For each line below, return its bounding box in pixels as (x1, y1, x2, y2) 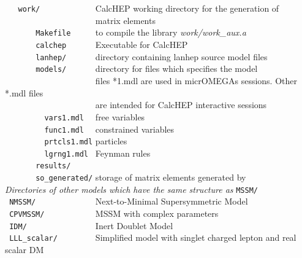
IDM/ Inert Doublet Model (9, 219, 173, 232)
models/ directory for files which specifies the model (36, 62, 258, 75)
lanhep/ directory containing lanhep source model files (36, 50, 268, 63)
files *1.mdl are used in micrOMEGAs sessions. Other (95, 74, 298, 87)
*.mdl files (5, 86, 43, 99)
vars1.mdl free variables (44, 110, 145, 123)
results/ (36, 162, 71, 171)
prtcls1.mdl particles (44, 135, 127, 147)
